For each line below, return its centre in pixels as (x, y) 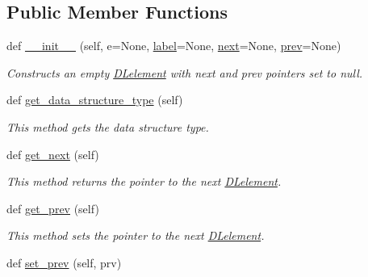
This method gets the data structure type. (108, 126)
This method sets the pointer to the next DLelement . (136, 235)
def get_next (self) (53, 154)
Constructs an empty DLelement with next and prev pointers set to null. (185, 72)
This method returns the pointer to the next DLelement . (144, 181)
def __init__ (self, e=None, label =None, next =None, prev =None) (174, 46)
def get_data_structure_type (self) (95, 100)
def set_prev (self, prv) (64, 262)
